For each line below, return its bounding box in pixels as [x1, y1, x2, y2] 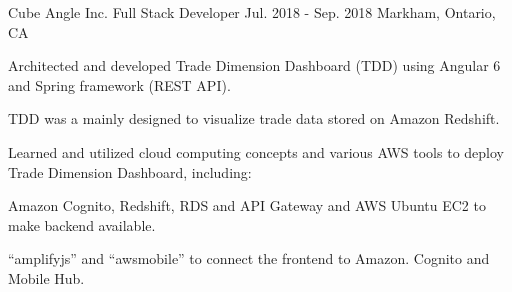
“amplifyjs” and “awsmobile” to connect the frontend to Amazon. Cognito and [8, 248, 490, 269]
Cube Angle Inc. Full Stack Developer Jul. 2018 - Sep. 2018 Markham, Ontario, [8, 2, 496, 22]
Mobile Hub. [8, 267, 85, 288]
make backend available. [8, 214, 156, 235]
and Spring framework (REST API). [8, 74, 231, 95]
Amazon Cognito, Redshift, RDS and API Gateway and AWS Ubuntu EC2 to [8, 195, 486, 216]
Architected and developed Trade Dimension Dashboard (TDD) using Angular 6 [8, 55, 501, 76]
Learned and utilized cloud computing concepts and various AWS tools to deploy [8, 141, 504, 162]
